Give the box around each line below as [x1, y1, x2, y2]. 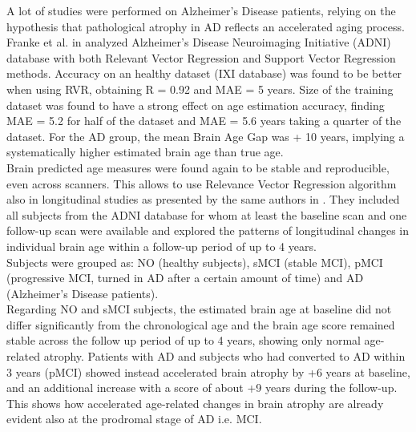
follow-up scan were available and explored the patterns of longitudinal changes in [6, 222, 410, 239]
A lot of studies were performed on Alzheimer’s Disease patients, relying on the [6, 2, 396, 18]
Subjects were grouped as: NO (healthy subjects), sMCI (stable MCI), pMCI [6, 253, 383, 270]
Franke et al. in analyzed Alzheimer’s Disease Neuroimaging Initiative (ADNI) [6, 34, 391, 50]
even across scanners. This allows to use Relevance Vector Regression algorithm [6, 175, 397, 192]
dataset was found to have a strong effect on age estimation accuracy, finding [6, 96, 385, 113]
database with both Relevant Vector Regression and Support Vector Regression [6, 49, 396, 66]
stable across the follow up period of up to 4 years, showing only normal [6, 332, 361, 349]
